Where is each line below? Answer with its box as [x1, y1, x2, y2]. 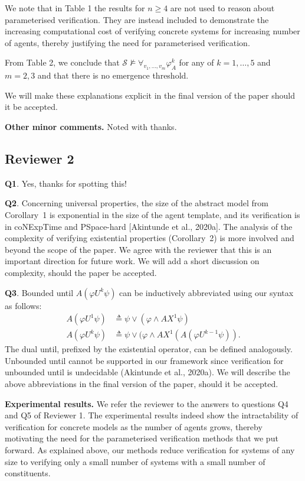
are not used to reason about [170, 2, 275, 14]
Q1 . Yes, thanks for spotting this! [5, 177, 127, 189]
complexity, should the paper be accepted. [5, 266, 157, 278]
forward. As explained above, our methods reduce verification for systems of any [5, 443, 295, 456]
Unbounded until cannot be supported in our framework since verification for [5, 354, 284, 366]
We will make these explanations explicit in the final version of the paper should [5, 89, 295, 101]
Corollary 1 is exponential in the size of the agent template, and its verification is [5, 208, 300, 220]
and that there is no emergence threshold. [37, 69, 189, 82]
